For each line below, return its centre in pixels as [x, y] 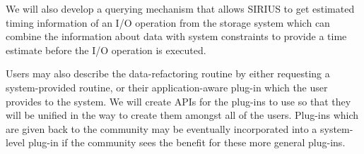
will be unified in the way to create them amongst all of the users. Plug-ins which [182, 115]
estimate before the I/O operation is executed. [106, 50]
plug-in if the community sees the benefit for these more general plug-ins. [187, 142]
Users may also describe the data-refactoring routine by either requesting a [168, 73]
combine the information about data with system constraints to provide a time [176, 36]
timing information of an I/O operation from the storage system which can [168, 22]
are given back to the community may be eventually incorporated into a [162, 128]
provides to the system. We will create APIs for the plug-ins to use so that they [178, 101]
